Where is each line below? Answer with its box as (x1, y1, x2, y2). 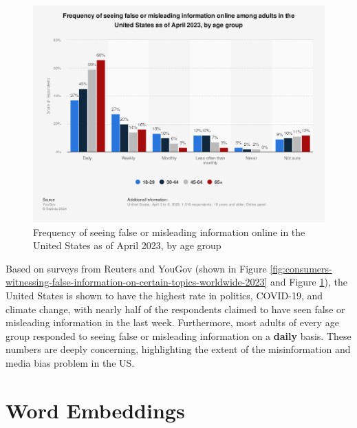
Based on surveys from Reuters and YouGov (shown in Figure (6, 261, 267, 275)
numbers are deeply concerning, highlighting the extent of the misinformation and (6, 342, 351, 356)
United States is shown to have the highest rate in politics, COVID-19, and (6, 288, 323, 302)
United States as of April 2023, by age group (33, 238, 221, 253)
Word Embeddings (6, 396, 185, 424)
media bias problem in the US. (6, 355, 135, 370)
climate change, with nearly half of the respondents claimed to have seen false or (6, 301, 345, 316)
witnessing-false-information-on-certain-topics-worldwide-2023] (6, 275, 268, 289)
